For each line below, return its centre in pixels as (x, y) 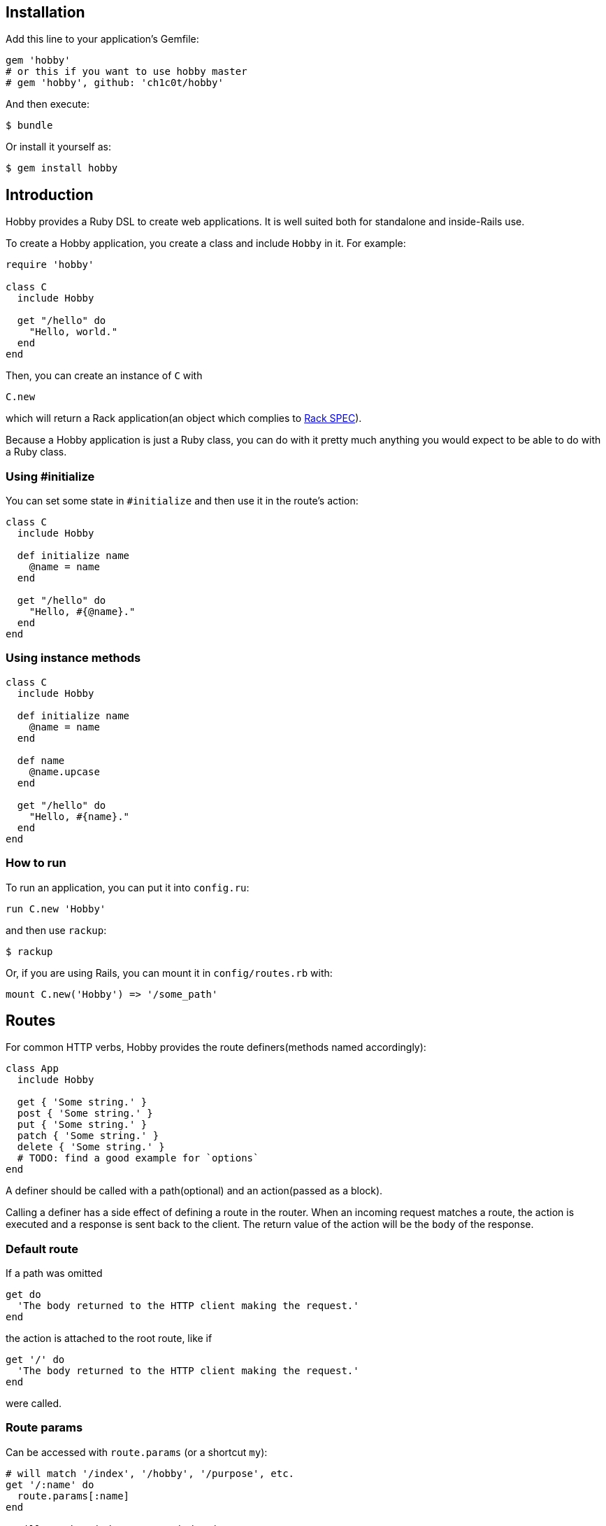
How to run (36, 863)
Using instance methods (73, 658)
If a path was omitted (54, 1273)
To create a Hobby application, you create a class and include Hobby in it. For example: (206, 243)
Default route (42, 1249)
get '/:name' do (50, 1484)
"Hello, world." (73, 332)
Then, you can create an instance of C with (104, 376)
